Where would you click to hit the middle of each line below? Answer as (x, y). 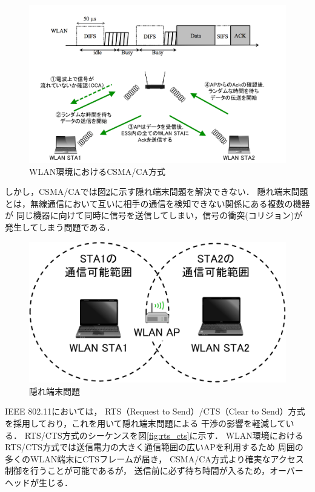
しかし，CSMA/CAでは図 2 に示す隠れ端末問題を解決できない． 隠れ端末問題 (157, 192)
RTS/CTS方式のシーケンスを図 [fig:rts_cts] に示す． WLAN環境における (164, 435)
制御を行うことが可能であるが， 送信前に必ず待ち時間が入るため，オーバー (154, 471)
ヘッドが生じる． (39, 482)
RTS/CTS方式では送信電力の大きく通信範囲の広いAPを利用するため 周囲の (154, 447)
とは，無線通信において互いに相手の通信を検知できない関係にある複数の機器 (157, 203)
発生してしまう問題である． (60, 227)
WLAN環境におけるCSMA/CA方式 (97, 171)
